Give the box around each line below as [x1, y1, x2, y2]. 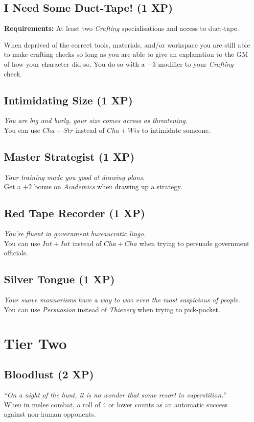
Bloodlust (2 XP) [4, 367, 94, 382]
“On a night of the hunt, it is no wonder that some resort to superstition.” [4, 389, 226, 399]
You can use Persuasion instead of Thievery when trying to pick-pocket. [4, 304, 220, 314]
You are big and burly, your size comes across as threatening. [4, 115, 187, 125]
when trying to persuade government [139, 238, 250, 248]
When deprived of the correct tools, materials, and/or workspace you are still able [4, 39, 250, 50]
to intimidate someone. [142, 124, 210, 135]
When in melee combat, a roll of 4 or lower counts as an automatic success [4, 399, 228, 409]
